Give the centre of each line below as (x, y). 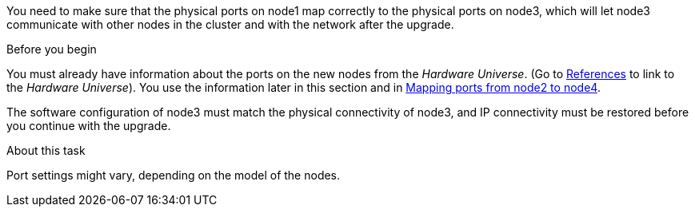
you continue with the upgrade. (89, 126)
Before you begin (52, 49)
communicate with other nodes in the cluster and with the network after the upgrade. (230, 24)
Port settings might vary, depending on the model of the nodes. (174, 175)
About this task (46, 150)
